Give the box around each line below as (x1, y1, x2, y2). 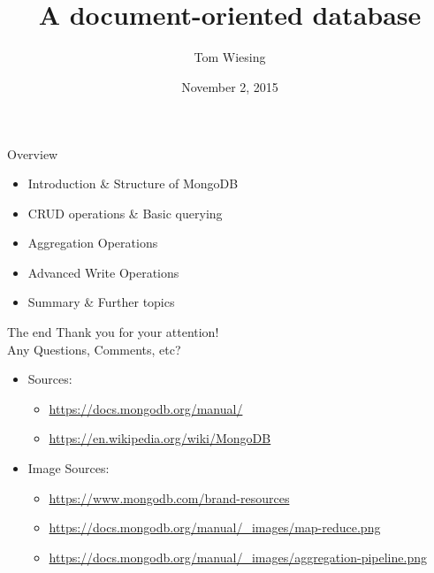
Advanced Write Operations (27, 263, 179, 281)
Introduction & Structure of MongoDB (27, 174, 239, 193)
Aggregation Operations (27, 233, 158, 252)
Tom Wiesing (194, 48, 266, 66)
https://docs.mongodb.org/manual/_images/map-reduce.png (49, 518, 381, 537)
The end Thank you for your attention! (7, 323, 219, 341)
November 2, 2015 (181, 77, 278, 95)
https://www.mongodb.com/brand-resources (49, 488, 290, 507)
